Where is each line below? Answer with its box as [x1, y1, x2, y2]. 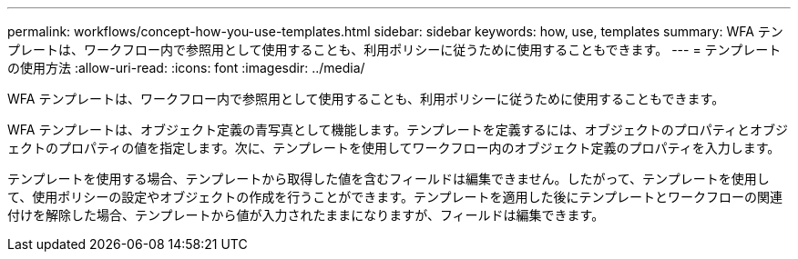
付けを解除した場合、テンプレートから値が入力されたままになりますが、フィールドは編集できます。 [7, 207, 605, 223]
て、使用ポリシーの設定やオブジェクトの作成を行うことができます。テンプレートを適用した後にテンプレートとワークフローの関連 [7, 189, 783, 204]
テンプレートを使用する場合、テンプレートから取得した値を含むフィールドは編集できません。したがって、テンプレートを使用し [7, 171, 770, 186]
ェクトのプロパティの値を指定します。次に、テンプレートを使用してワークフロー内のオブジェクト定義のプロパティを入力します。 [7, 140, 781, 155]
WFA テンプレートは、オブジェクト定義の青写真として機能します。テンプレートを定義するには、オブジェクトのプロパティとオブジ [7, 122, 788, 137]
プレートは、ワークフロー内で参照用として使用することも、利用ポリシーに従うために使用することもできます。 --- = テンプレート [7, 42, 782, 57]
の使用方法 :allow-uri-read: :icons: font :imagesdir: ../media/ [7, 60, 365, 75]
